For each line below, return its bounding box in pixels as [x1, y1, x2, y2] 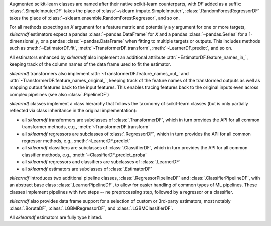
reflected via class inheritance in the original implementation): [9, 108, 137, 114]
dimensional [9, 38, 35, 44]
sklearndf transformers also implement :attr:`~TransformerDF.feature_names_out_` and [9, 70, 189, 76]
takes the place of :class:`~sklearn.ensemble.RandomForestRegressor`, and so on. [9, 15, 180, 21]
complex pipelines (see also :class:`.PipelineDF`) [9, 91, 109, 97]
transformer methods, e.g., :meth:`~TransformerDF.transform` [22, 124, 150, 130]
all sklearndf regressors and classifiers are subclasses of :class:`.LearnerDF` [22, 159, 181, 165]
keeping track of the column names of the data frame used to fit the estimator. [9, 61, 171, 67]
